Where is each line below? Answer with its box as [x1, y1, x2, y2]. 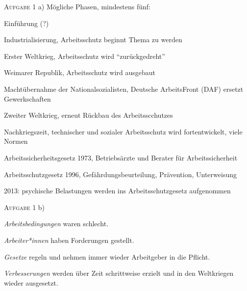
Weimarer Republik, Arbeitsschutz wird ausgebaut [4, 67, 155, 78]
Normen [4, 136, 28, 146]
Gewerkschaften [4, 93, 51, 104]
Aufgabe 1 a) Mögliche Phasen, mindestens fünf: [4, 1, 150, 11]
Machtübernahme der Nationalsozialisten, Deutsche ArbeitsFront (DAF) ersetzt [4, 83, 244, 94]
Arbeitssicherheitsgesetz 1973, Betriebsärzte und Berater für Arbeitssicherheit [4, 152, 238, 162]
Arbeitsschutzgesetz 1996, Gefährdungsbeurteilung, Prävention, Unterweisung [4, 169, 237, 179]
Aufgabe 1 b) [4, 202, 45, 212]
